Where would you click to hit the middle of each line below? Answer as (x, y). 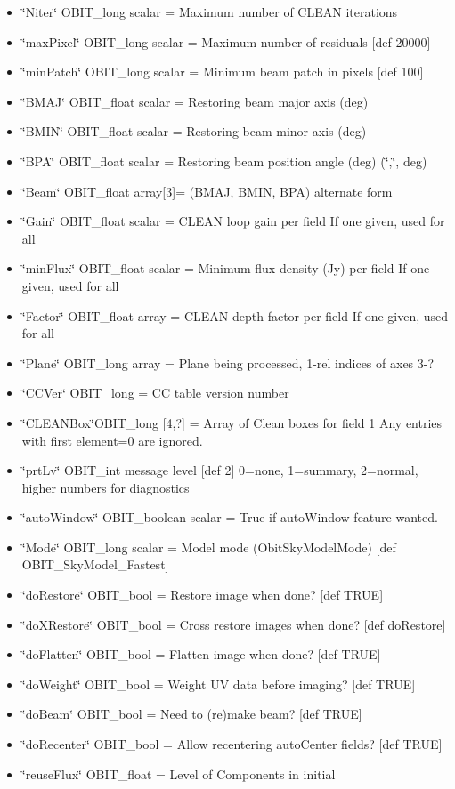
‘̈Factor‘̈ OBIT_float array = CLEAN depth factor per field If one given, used (235, 315)
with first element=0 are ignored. (112, 440)
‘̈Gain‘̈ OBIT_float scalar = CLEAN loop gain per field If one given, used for (233, 221)
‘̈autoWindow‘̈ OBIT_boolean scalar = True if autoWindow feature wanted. (230, 517)
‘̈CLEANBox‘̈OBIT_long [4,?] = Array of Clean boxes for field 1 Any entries (232, 422)
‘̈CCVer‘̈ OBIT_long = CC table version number (155, 393)
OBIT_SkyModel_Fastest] (95, 564)
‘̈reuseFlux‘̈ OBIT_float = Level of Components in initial (179, 773)
